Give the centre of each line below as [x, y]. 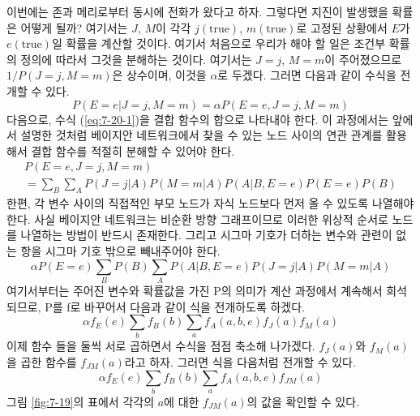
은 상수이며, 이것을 [159, 75]
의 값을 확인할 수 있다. [303, 401]
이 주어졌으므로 [363, 59]
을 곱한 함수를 [42, 362]
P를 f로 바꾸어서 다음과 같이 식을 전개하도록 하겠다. [175, 306]
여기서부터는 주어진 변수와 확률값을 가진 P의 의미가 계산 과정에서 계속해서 [195, 290]
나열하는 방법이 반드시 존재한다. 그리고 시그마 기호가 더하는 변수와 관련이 [206, 235]
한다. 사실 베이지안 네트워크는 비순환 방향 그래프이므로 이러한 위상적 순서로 [197, 219]
